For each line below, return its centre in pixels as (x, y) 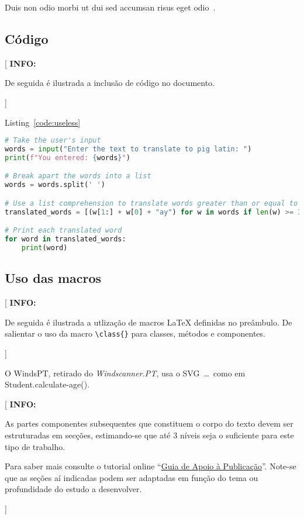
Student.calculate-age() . (47, 384)
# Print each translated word (63, 231)
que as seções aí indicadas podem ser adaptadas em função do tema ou (132, 477)
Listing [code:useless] (43, 122)
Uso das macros (53, 278)
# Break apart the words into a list (78, 176)
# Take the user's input (53, 141)
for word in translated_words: (65, 239)
